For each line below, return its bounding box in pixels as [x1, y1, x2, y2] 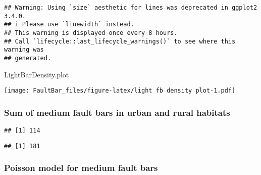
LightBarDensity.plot [4, 69, 69, 79]
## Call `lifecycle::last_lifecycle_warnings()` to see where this [4, 37, 236, 45]
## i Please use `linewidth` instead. [4, 21, 134, 28]
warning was [4, 46, 44, 54]
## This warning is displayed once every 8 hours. [4, 29, 178, 36]
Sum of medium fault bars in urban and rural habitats [4, 106, 230, 118]
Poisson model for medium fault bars [4, 161, 158, 174]
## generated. [4, 54, 51, 62]
